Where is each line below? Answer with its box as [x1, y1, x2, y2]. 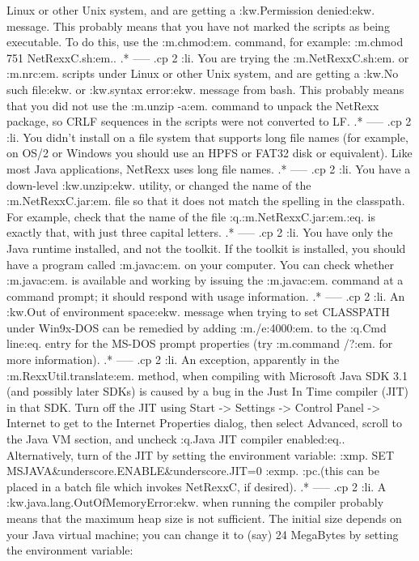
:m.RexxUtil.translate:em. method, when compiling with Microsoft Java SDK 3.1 [6, 366, 408, 383]
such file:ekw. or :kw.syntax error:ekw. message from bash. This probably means [6, 80, 404, 97]
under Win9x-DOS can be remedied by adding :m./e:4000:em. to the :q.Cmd [6, 319, 387, 336]
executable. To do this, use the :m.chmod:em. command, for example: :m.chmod [6, 33, 404, 50]
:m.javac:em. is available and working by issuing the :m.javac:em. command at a [6, 272, 404, 289]
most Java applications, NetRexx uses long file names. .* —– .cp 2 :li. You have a [6, 160, 411, 177]
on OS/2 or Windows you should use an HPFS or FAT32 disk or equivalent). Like [6, 144, 413, 161]
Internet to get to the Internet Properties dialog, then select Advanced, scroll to [6, 414, 403, 431]
